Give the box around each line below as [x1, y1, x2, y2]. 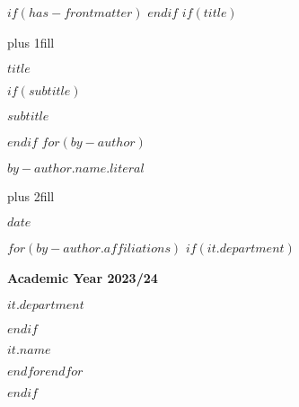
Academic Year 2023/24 [7, 268, 158, 287]
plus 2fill [7, 186, 55, 205]
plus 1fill [7, 32, 55, 51]
